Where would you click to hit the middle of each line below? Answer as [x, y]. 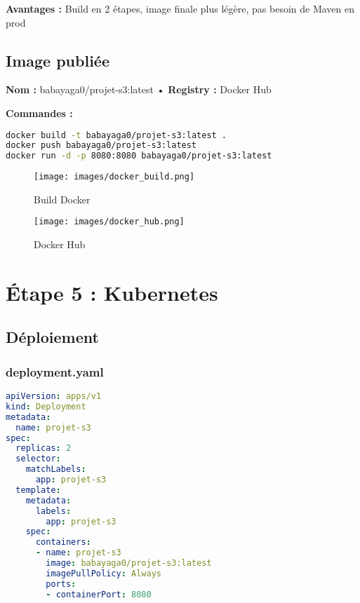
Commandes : [39, 113]
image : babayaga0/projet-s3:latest [129, 563]
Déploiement [52, 337]
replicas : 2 [44, 448]
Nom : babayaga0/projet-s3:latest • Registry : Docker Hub [139, 89]
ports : [61, 584]
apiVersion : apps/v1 [54, 397]
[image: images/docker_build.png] [114, 177]
